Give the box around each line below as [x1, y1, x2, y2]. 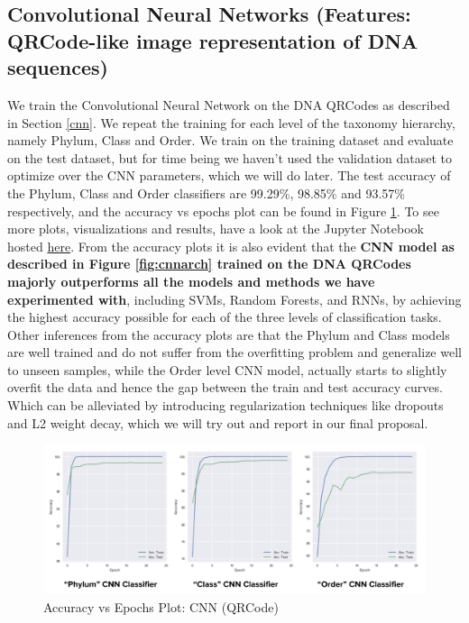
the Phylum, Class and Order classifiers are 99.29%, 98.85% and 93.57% [7, 183, 405, 202]
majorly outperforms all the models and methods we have [7, 271, 375, 290]
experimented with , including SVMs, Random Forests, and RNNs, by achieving [7, 289, 462, 308]
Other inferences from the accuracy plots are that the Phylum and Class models [7, 325, 450, 344]
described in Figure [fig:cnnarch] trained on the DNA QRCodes [7, 254, 411, 273]
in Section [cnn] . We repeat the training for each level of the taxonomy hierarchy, [7, 113, 455, 132]
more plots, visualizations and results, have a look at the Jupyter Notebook [7, 219, 424, 238]
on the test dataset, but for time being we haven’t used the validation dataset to [7, 148, 453, 167]
